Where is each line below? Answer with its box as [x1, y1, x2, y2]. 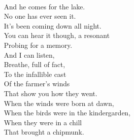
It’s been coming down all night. [4, 20, 101, 31]
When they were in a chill [4, 117, 82, 127]
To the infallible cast [4, 69, 67, 79]
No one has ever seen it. [4, 11, 76, 21]
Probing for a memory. [4, 39, 72, 50]
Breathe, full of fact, [4, 59, 65, 70]
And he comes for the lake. [4, 1, 85, 11]
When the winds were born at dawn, [4, 98, 114, 108]
